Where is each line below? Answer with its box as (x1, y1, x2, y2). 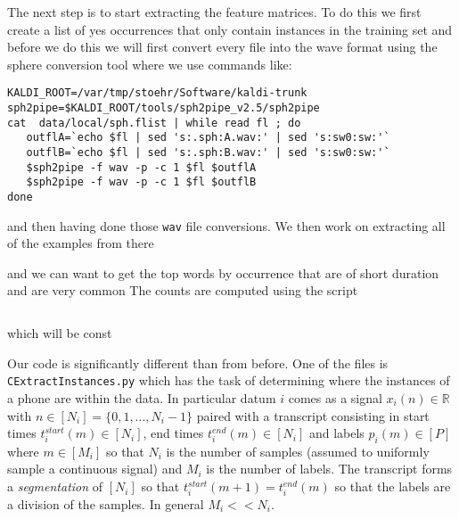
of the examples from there (7, 234, 154, 252)
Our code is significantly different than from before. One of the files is (7, 353, 389, 372)
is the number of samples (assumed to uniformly (166, 441, 430, 460)
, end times (143, 424, 204, 442)
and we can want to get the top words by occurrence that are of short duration (7, 263, 439, 282)
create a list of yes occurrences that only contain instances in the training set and (7, 20, 453, 38)
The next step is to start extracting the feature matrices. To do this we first (7, 3, 422, 21)
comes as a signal (288, 388, 382, 407)
